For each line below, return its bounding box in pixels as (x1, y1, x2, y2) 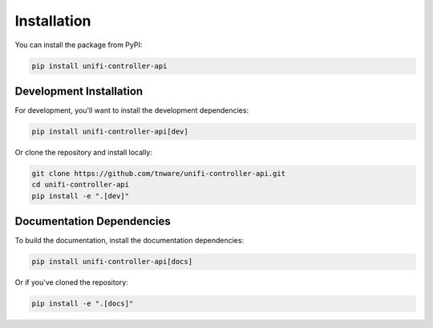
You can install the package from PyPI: (14, 40, 143, 50)
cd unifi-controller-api (31, 180, 130, 190)
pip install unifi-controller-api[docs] (31, 257, 192, 266)
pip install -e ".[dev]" (31, 191, 130, 200)
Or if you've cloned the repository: (14, 278, 128, 287)
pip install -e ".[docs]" (31, 299, 134, 308)
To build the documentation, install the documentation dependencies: (14, 236, 245, 246)
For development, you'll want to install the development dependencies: (14, 106, 249, 115)
